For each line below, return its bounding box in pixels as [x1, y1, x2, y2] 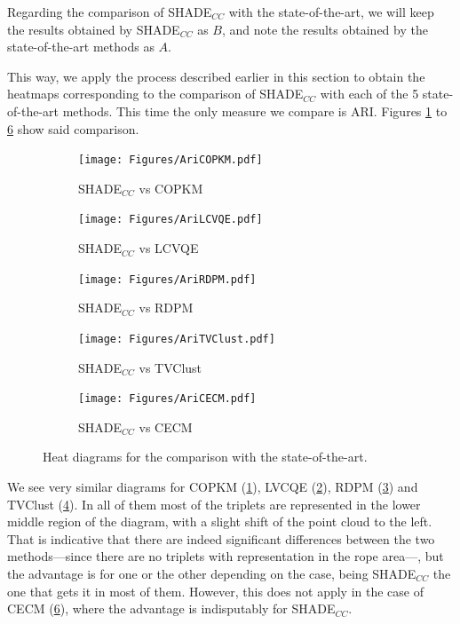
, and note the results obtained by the [221, 20, 428, 38]
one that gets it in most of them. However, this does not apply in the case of [7, 581, 424, 600]
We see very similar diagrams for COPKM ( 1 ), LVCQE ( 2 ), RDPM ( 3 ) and [7, 478, 418, 495]
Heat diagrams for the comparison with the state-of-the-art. [43, 447, 368, 466]
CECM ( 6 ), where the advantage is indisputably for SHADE [7, 599, 336, 618]
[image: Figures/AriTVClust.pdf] [78, 332, 275, 345]
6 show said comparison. [7, 119, 139, 138]
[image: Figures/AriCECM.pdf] [78, 392, 257, 406]
